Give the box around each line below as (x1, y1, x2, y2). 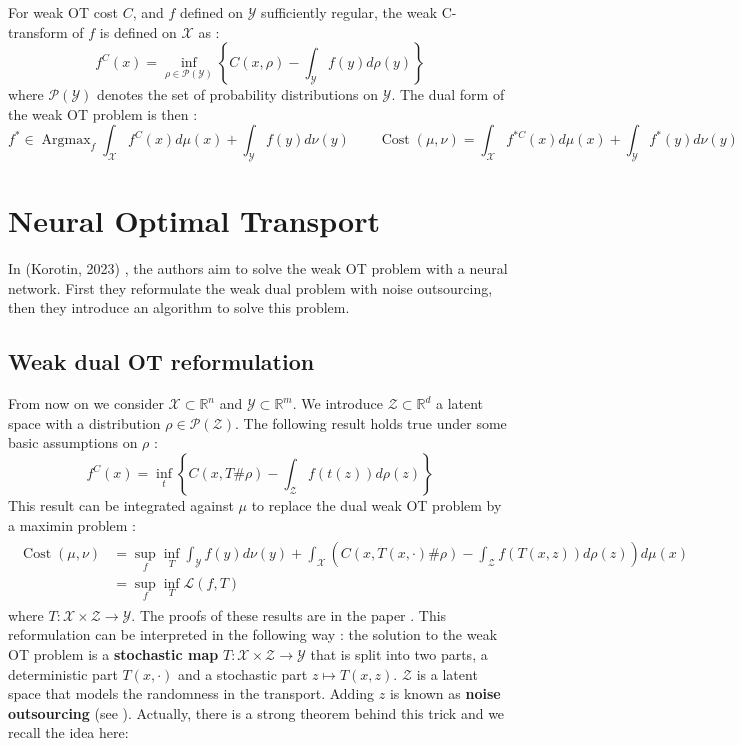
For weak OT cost (8, 2, 118, 22)
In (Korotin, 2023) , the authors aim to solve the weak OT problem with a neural (8, 258, 508, 279)
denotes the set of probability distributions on (97, 84, 378, 105)
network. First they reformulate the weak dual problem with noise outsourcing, (8, 277, 493, 298)
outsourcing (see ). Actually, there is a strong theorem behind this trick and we (8, 702, 505, 723)
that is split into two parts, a (310, 643, 488, 664)
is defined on (99, 21, 177, 42)
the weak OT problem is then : (8, 103, 198, 124)
